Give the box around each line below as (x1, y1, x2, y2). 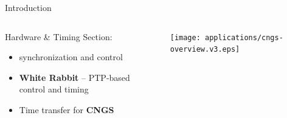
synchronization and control (19, 50, 123, 63)
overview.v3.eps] (170, 45, 240, 54)
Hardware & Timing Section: (5, 30, 112, 43)
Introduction (5, 1, 52, 13)
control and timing (19, 83, 89, 95)
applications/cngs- (204, 33, 283, 42)
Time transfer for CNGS (19, 103, 114, 116)
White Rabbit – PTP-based (19, 71, 130, 83)
